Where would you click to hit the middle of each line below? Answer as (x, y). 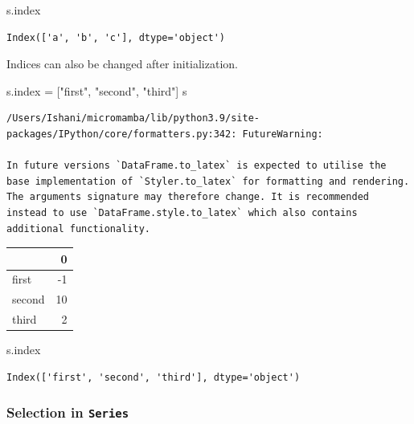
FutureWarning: (283, 134)
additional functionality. (78, 228)
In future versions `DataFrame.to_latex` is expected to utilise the (197, 166)
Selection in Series (68, 412)
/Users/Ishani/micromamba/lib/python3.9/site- (133, 118)
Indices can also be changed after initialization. (122, 64)
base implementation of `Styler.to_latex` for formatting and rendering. (208, 181)
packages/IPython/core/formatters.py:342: (122, 134)
